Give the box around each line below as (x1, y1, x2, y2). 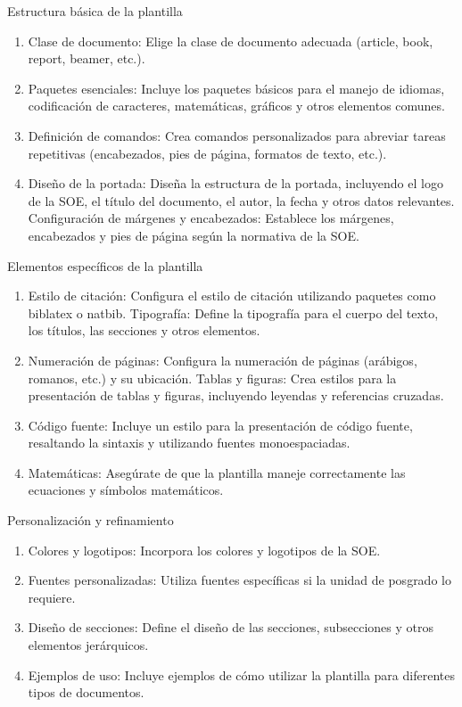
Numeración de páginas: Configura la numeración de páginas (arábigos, (28, 350, 417, 369)
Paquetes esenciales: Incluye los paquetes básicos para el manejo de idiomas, (28, 78, 445, 97)
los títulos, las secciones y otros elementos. (28, 321, 260, 340)
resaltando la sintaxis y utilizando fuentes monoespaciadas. (28, 433, 351, 452)
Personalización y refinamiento (7, 511, 174, 530)
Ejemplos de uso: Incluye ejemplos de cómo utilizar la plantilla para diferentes (28, 665, 455, 684)
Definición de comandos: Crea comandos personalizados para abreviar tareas (28, 126, 446, 144)
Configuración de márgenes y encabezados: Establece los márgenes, (28, 209, 394, 227)
